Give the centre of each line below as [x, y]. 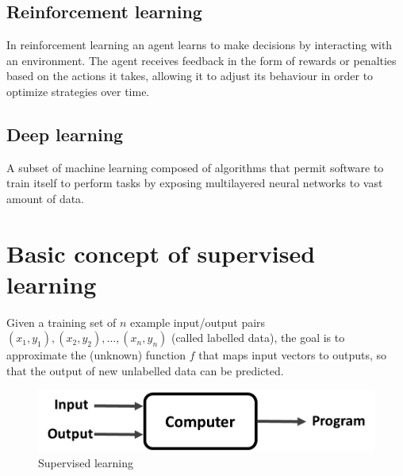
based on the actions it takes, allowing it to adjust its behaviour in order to [190, 76]
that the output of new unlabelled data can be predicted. [145, 371]
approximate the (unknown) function [96, 355]
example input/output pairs [198, 322]
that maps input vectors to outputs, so [293, 355]
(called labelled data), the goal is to [258, 338]
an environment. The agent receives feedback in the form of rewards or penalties [201, 60]
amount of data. [46, 198]
